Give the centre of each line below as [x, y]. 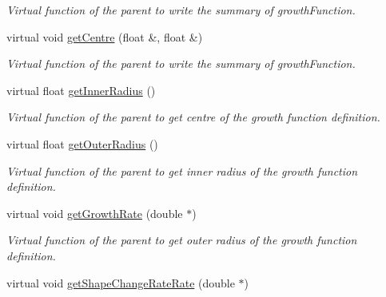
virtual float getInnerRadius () [81, 90]
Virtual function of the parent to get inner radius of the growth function [182, 170]
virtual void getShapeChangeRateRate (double [121, 282]
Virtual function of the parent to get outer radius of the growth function [182, 240]
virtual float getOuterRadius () [82, 143]
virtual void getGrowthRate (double [95, 213]
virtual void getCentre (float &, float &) [105, 36]
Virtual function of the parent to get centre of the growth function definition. [193, 117]
